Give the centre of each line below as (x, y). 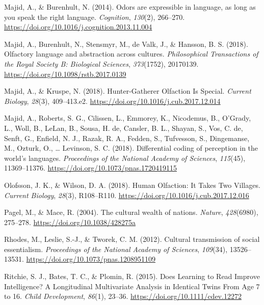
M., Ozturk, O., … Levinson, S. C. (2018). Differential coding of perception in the (131, 148)
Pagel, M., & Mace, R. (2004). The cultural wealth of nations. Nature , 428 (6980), (131, 212)
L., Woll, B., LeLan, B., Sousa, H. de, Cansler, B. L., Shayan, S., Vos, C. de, (124, 128)
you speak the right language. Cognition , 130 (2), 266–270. (95, 17)
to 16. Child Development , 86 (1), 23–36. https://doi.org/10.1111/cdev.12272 (123, 296)
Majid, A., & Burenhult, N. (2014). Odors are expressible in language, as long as (130, 7)
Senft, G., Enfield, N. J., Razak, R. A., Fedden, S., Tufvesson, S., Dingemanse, (127, 138)
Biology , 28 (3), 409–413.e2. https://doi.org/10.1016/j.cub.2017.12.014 (112, 101)
